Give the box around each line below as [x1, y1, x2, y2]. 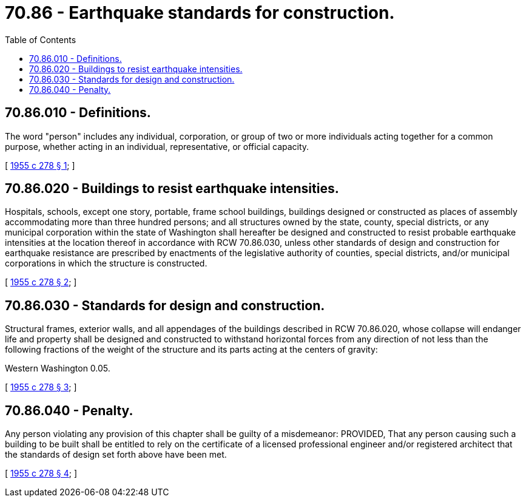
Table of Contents [5, 34, 76, 45]
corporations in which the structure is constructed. [5, 258, 207, 269]
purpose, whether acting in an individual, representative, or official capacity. [5, 141, 309, 152]
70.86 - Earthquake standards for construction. [5, 2, 395, 23]
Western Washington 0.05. [5, 363, 110, 374]
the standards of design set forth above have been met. [5, 449, 227, 460]
